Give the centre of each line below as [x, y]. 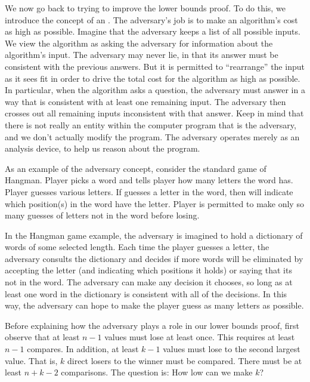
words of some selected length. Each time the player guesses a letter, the [137, 247]
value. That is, [31, 360]
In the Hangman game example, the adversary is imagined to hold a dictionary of [154, 235]
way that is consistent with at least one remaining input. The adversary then [145, 101]
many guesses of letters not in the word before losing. [102, 215]
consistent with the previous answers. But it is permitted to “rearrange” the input [155, 66]
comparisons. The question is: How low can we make [157, 372]
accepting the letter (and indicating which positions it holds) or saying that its [148, 270]
